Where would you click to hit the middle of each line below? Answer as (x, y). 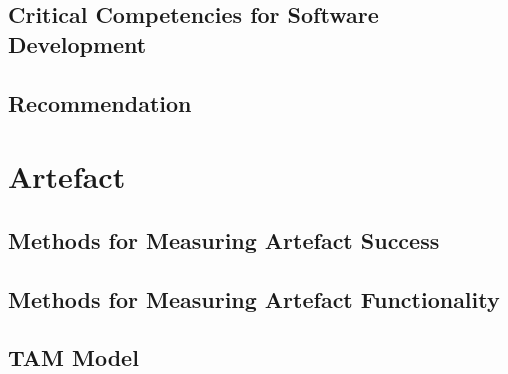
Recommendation (100, 102)
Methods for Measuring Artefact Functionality (254, 298)
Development (77, 43)
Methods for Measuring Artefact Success (224, 239)
